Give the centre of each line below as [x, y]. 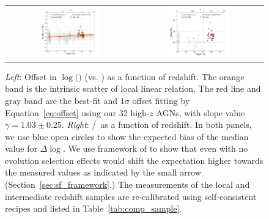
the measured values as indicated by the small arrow [103, 172]
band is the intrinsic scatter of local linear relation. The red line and [133, 88]
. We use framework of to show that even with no [155, 148]
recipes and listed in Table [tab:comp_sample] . [94, 208]
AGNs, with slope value [201, 112]
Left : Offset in [31, 76]
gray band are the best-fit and [61, 100]
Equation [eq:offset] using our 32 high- [77, 112]
